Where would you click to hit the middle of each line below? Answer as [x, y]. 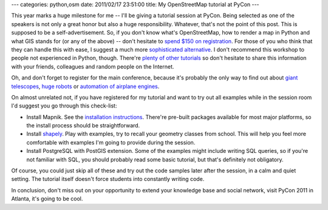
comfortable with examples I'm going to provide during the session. [111, 142]
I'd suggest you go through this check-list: [64, 106]
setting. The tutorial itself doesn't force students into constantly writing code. [108, 179]
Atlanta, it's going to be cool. [47, 199]
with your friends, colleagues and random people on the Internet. [93, 66]
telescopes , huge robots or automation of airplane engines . [85, 86]
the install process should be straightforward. [83, 126]
